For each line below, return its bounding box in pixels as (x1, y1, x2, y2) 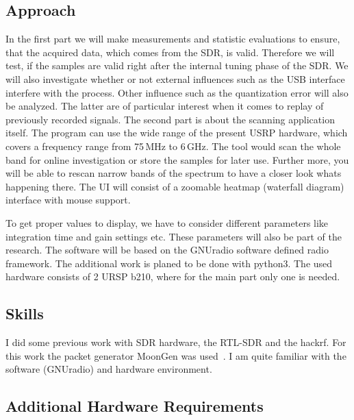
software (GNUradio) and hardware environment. (5, 362, 212, 376)
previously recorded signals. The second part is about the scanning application (5, 112, 335, 126)
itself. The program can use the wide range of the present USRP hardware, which (5, 125, 348, 140)
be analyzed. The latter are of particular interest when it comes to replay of (5, 99, 324, 113)
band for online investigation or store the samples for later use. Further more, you (5, 152, 349, 166)
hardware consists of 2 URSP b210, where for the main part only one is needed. (5, 269, 340, 284)
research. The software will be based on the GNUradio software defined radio (5, 243, 329, 257)
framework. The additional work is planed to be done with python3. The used (5, 256, 333, 270)
